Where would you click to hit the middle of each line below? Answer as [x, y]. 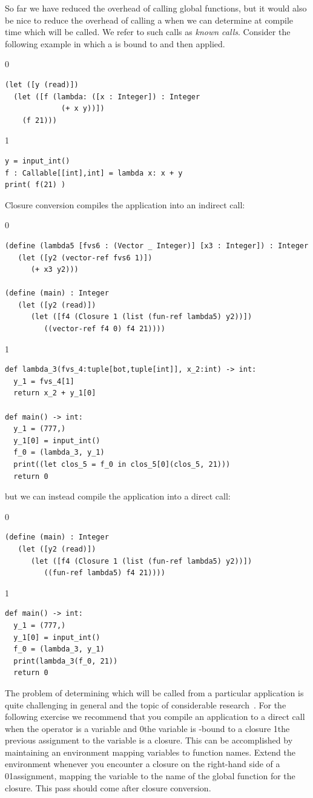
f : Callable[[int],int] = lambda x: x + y [94, 173]
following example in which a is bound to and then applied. [115, 43]
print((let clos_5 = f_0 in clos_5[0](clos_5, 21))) [122, 464]
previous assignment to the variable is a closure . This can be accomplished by [149, 740]
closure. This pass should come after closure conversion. [108, 787]
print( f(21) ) [35, 185]
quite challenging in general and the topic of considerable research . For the [146, 704]
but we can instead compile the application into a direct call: [118, 496]
